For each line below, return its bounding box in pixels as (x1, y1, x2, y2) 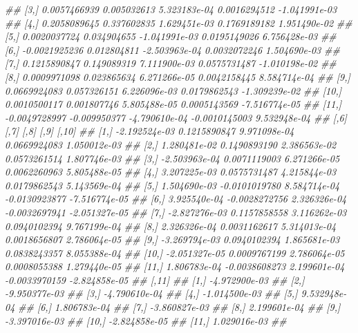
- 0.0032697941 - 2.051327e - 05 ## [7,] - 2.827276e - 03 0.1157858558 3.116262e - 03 (5, 204, 347, 219)
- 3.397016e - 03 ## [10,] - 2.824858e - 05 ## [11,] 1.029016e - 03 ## (5, 313, 287, 327)
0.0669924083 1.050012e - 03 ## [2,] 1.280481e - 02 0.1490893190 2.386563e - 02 (5, 137, 337, 151)
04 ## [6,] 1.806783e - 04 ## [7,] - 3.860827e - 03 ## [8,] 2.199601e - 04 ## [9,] (5, 300, 341, 314)
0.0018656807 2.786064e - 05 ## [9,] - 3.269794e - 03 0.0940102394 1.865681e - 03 (5, 232, 340, 247)
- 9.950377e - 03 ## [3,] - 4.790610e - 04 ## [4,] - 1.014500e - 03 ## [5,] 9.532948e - (5, 286, 347, 301)
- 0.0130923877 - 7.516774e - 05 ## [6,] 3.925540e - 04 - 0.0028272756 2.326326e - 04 (5, 191, 347, 206)
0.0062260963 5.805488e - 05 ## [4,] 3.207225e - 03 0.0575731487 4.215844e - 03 (5, 164, 337, 179)
